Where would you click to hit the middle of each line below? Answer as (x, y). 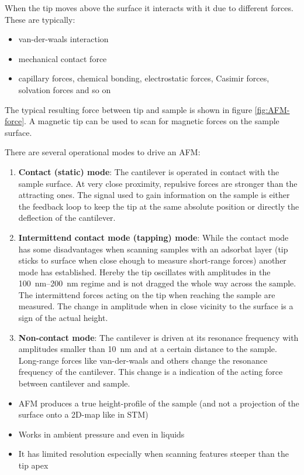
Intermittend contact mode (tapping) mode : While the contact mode (153, 237)
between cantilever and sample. (74, 383)
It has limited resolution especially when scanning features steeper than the (153, 454)
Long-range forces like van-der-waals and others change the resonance (143, 360)
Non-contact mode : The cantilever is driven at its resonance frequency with (158, 337)
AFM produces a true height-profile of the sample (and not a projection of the (159, 403)
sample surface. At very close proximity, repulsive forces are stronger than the (158, 183)
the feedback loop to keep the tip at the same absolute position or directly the (159, 206)
